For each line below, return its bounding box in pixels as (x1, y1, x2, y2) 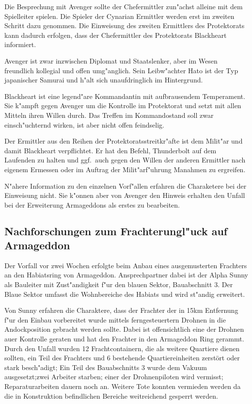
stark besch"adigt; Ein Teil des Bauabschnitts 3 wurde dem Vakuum (4, 362, 207, 372)
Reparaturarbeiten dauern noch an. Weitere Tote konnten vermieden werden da (4, 381, 241, 391)
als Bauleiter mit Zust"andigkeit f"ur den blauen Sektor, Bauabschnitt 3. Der (4, 279, 233, 290)
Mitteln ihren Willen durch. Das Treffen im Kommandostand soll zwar (4, 110, 214, 120)
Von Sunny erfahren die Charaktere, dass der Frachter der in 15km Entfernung (4, 305, 238, 315)
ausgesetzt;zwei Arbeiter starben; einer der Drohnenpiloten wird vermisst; (4, 372, 223, 382)
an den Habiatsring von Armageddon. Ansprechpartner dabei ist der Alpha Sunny (4, 270, 248, 280)
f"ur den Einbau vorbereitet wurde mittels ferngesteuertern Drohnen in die (4, 314, 226, 324)
